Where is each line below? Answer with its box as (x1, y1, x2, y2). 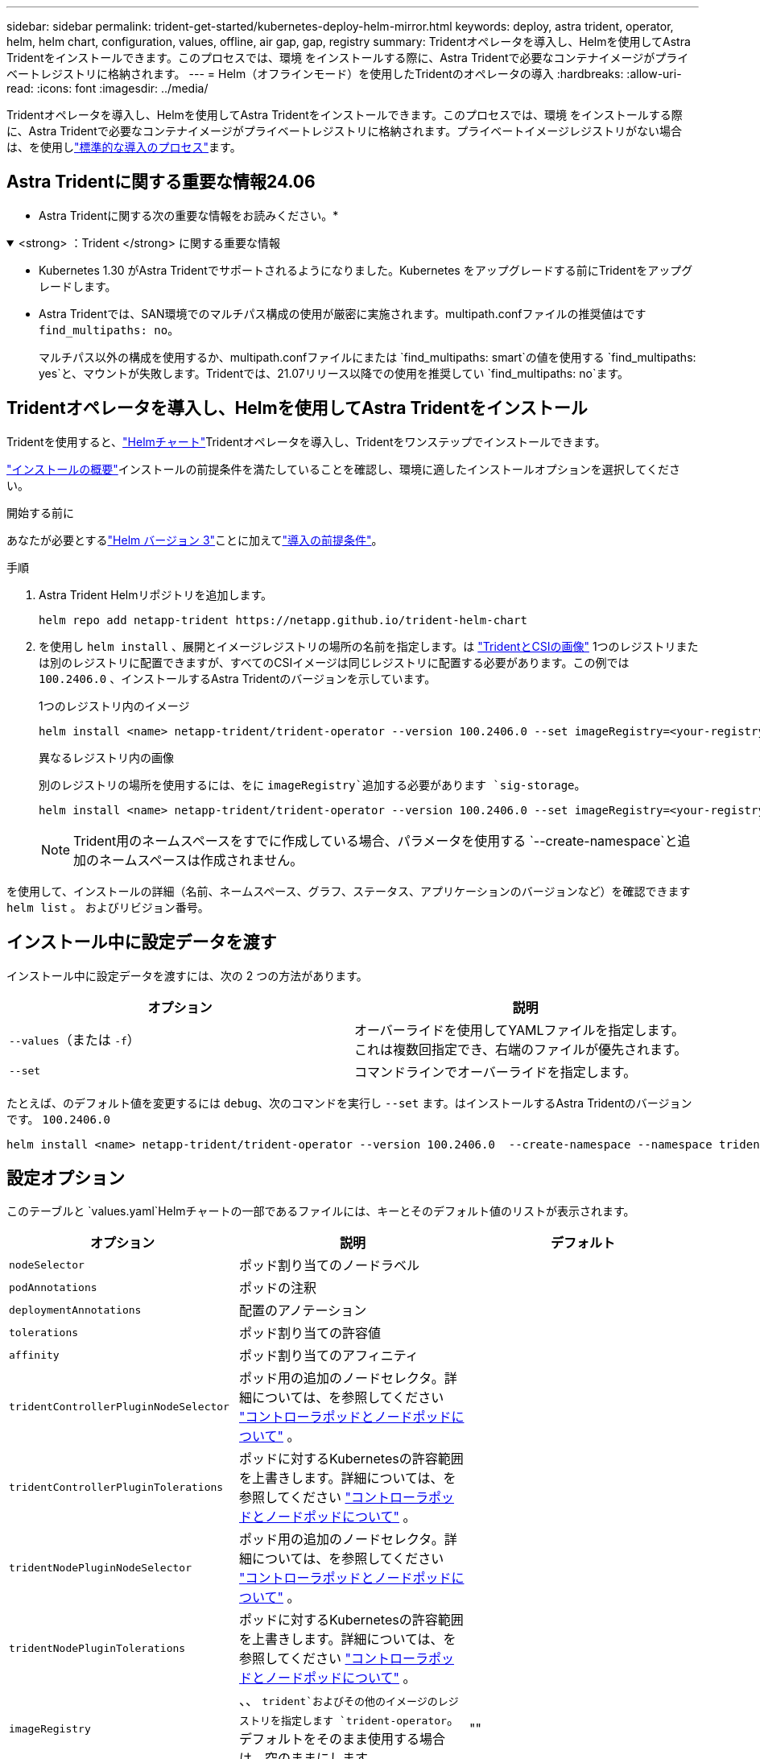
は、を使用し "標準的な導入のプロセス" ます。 (6, 140, 242, 154)
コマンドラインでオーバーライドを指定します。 (354, 1063, 637, 1080)
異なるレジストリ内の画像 (39, 750, 174, 764)
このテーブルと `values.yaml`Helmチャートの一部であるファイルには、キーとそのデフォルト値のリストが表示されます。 (6, 1204, 635, 1219)
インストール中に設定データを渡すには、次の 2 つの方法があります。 (6, 968, 368, 983)
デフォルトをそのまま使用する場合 (238, 1731, 445, 1748)
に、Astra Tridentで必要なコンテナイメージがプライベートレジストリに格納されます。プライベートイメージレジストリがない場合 (6, 124, 682, 138)
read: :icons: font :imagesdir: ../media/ (6, 81, 209, 95)
